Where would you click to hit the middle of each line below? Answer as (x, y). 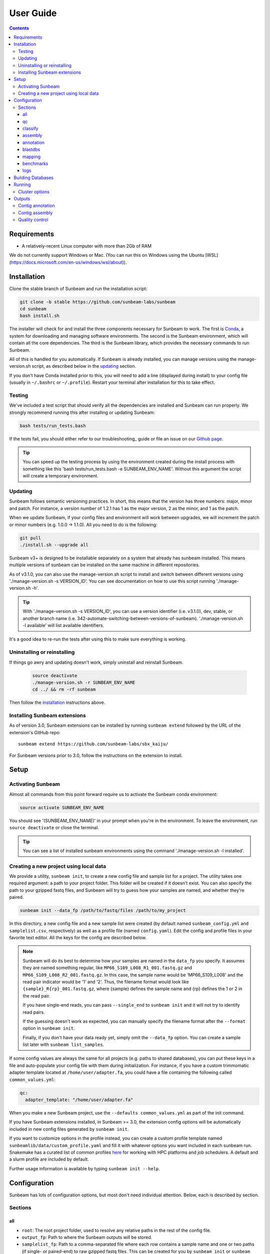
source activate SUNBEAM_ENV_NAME (62, 807)
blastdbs (31, 149)
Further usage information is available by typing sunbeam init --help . (84, 1168)
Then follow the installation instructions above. (57, 703)
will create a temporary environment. (60, 476)
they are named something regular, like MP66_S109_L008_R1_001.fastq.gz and (107, 968)
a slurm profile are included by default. (49, 1159)
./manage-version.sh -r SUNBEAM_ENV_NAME (84, 682)
